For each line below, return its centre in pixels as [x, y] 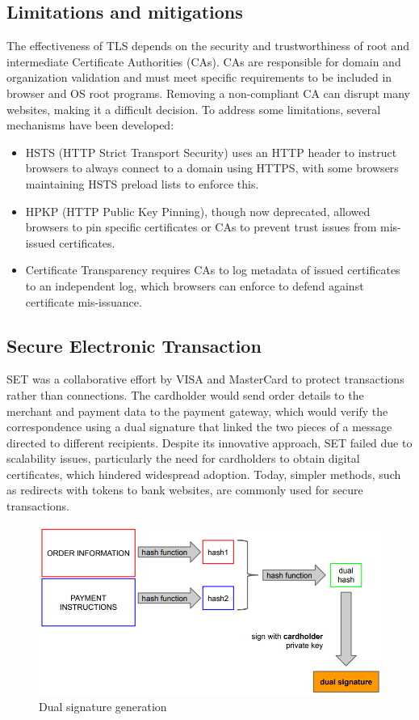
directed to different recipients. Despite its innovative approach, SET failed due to [209, 442]
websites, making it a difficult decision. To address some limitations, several [194, 109]
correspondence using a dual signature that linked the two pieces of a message [199, 427]
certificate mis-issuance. [84, 301]
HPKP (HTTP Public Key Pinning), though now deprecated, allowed [198, 211]
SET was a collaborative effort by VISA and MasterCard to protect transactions [205, 379]
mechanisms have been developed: [90, 125]
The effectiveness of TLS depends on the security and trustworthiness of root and [208, 46]
